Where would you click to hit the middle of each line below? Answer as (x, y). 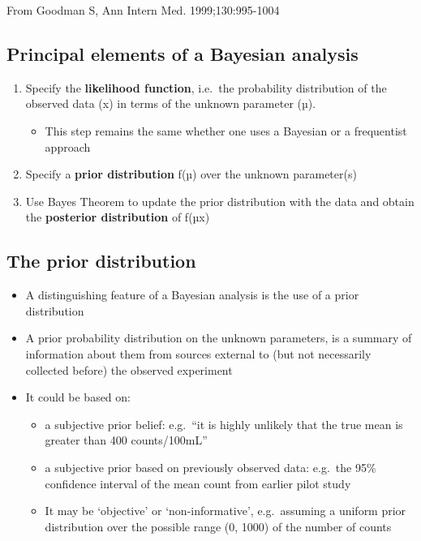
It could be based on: (78, 397)
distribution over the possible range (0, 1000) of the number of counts (218, 526)
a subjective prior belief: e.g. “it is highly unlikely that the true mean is (224, 424)
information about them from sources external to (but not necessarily (198, 353)
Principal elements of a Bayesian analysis (183, 53)
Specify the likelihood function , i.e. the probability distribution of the (206, 87)
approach (68, 146)
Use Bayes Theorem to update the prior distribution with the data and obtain (220, 201)
